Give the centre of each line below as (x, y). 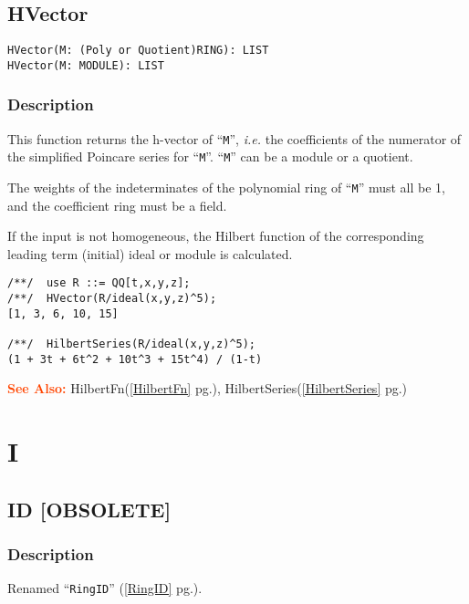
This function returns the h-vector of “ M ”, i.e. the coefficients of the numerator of (234, 138)
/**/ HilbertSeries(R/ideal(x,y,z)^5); (132, 344)
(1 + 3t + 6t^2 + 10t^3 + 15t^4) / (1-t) (135, 359)
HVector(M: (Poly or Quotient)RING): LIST (138, 51)
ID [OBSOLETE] (89, 509)
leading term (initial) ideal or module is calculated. (150, 253)
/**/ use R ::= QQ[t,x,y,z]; (99, 283)
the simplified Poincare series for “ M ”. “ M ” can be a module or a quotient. (210, 156)
